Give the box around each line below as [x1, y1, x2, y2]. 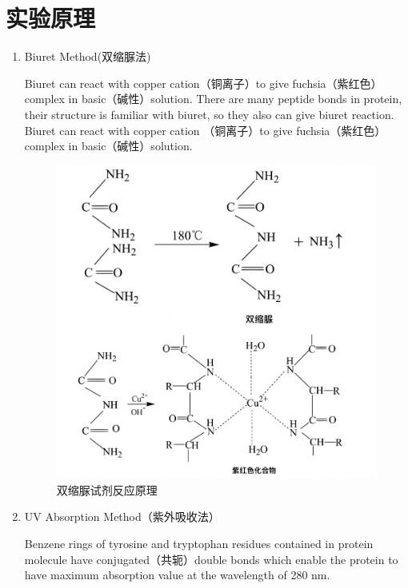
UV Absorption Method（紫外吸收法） [24, 508, 220, 525]
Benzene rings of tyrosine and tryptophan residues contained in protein [24, 535, 374, 551]
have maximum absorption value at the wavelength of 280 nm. [24, 566, 330, 583]
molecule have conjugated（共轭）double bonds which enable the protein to [24, 550, 398, 567]
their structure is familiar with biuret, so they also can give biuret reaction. [24, 105, 394, 122]
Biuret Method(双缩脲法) [24, 48, 151, 65]
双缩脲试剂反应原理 [56, 481, 158, 498]
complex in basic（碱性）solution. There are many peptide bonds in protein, [24, 90, 402, 107]
